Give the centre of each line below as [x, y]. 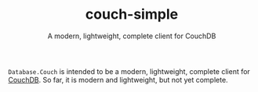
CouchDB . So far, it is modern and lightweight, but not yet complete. [118, 80]
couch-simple [132, 14]
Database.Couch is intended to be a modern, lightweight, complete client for [129, 71]
